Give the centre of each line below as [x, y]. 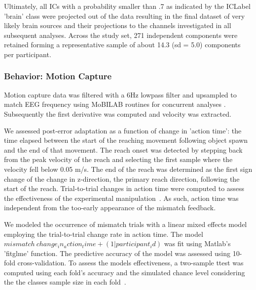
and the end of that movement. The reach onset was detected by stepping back [123, 149]
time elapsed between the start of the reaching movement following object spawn [126, 140]
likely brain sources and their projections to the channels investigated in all [118, 25]
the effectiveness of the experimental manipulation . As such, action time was [121, 198]
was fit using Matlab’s [197, 243]
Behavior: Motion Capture [58, 76]
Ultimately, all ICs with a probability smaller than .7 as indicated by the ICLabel [127, 6]
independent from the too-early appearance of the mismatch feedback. [110, 208]
